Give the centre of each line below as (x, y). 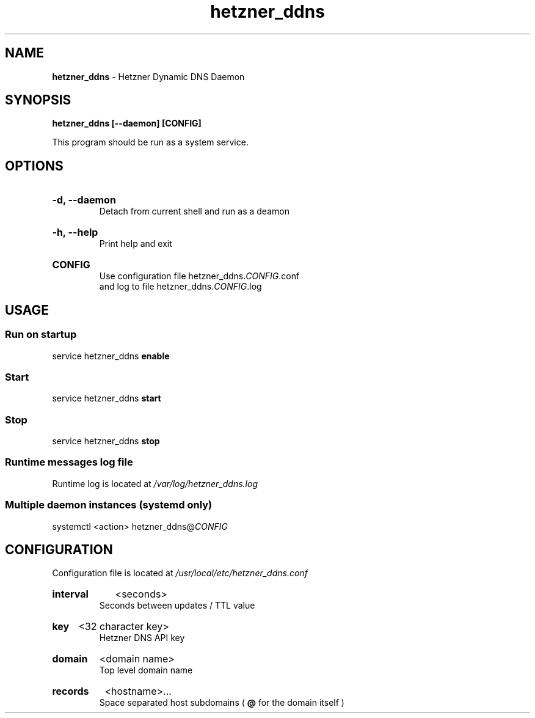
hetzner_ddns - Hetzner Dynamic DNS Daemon (148, 76)
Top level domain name (146, 670)
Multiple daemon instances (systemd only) (109, 505)
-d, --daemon (84, 200)
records (71, 691)
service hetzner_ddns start (107, 398)
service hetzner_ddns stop (106, 441)
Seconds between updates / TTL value (177, 606)
